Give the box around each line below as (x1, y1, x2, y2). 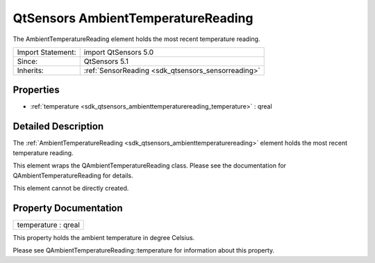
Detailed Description (12, 120, 104, 132)
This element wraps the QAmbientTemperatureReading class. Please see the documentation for (12, 161, 287, 170)
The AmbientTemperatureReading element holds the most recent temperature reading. (12, 35, 260, 43)
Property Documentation (12, 202, 123, 214)
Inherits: (17, 65, 44, 75)
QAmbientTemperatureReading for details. (12, 171, 133, 180)
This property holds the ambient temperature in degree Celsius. (12, 233, 195, 241)
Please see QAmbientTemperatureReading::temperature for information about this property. (12, 246, 275, 255)
